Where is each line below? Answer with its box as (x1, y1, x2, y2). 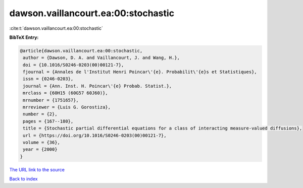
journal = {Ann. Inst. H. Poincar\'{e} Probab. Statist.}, (23, 83, 172, 89)
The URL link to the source (9, 166, 65, 172)
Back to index (9, 176, 38, 182)
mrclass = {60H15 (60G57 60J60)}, (23, 90, 108, 96)
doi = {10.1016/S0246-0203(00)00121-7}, (23, 62, 124, 68)
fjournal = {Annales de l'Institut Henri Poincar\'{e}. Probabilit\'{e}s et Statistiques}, (23, 69, 257, 75)
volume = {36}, (23, 140, 61, 145)
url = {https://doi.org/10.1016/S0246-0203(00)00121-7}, (23, 133, 167, 138)
